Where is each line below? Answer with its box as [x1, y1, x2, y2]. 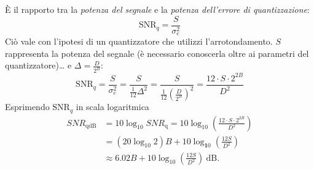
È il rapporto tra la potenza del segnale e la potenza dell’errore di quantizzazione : [5, 3, 310, 15]
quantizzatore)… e [5, 59, 72, 72]
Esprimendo [5, 100, 50, 113]
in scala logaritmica [76, 100, 149, 113]
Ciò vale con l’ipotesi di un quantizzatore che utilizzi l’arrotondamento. [5, 35, 273, 48]
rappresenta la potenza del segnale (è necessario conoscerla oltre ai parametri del [5, 46, 309, 59]
